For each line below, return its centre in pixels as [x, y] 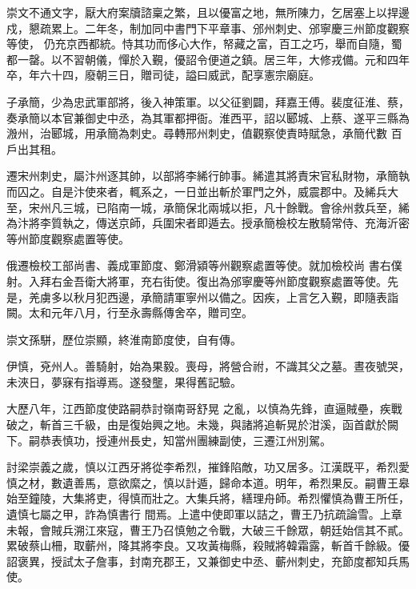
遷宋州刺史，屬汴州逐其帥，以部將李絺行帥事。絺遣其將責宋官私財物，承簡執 [208, 176]
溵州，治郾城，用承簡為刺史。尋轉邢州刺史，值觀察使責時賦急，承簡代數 [197, 133]
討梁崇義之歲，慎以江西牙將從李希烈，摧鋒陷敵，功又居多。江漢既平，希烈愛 [208, 467]
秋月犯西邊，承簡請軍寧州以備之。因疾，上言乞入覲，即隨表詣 [236, 297]
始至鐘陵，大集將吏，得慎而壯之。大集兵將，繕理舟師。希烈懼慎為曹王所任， [208, 498]
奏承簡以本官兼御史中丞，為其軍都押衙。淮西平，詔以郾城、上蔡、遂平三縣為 [208, 117]
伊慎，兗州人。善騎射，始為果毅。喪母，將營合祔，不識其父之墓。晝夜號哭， [208, 366]
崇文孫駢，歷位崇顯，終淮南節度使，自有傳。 [124, 339]
